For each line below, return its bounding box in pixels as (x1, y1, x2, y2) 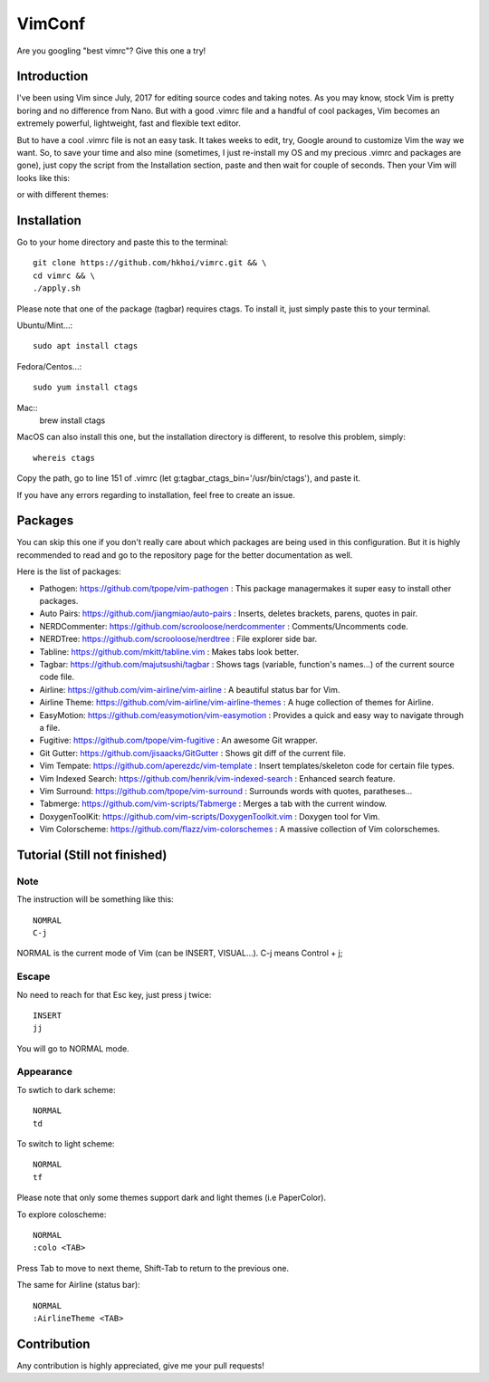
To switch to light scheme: (16, 1138, 115, 1149)
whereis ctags (33, 453, 95, 463)
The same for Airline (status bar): (16, 1280, 140, 1291)
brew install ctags (39, 415, 106, 426)
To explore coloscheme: (16, 1209, 107, 1220)
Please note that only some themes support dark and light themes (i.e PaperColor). (16, 1192, 326, 1204)
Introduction (16, 69, 89, 84)
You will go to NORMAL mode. (16, 1042, 130, 1054)
